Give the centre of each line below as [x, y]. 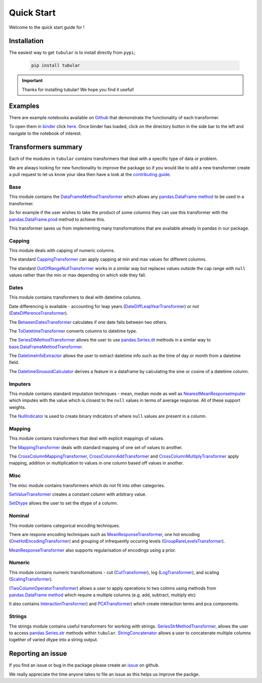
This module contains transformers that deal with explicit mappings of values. [87, 438]
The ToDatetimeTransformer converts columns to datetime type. [73, 331]
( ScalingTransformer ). [31, 579]
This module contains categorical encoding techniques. [65, 525]
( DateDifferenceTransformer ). [38, 313]
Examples [24, 106]
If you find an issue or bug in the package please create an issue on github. [84, 665]
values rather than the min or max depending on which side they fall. [78, 275]
